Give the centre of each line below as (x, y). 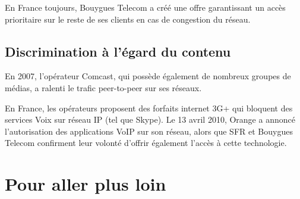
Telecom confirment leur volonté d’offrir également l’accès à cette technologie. (146, 143)
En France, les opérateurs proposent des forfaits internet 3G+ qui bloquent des (149, 108)
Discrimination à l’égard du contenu (118, 51)
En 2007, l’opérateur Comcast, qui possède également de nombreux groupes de (148, 76)
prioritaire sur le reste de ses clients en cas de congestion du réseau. (128, 19)
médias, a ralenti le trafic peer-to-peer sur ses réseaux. (103, 87)
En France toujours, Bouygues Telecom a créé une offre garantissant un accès (145, 7)
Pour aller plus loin (86, 184)
